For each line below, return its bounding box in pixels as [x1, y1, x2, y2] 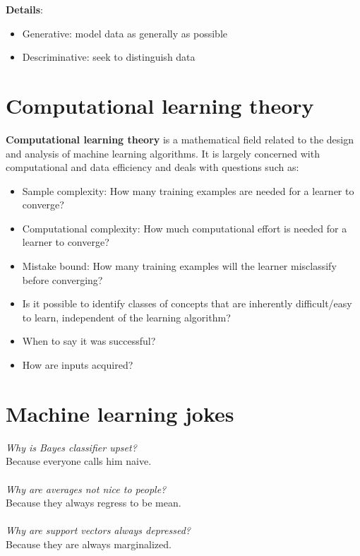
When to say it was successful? [22, 333, 156, 348]
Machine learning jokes [6, 398, 234, 427]
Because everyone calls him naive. [6, 454, 152, 468]
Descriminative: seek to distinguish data [22, 49, 196, 64]
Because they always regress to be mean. [6, 495, 181, 510]
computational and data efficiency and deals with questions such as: [6, 160, 299, 175]
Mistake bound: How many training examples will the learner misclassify [22, 259, 337, 273]
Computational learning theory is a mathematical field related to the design [6, 131, 354, 146]
